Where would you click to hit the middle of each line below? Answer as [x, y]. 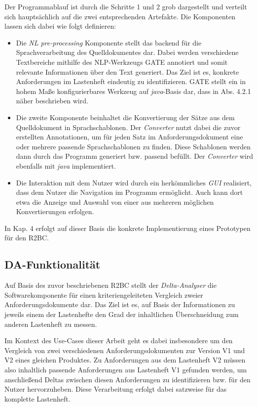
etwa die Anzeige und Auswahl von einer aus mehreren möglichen [115, 202]
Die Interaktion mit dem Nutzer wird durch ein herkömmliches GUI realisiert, [134, 182]
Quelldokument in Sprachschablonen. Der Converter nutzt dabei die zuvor [128, 127]
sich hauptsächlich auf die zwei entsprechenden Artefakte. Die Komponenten [120, 16]
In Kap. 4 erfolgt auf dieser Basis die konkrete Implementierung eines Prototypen [128, 228]
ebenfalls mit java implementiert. [66, 165]
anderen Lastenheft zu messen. [51, 324]
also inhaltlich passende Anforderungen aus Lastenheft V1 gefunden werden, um [126, 370]
